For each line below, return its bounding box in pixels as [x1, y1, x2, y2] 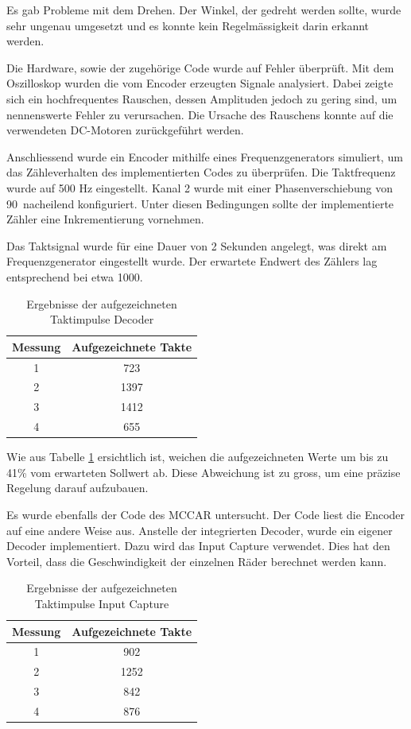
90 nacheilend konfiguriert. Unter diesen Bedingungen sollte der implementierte [6, 195, 394, 211]
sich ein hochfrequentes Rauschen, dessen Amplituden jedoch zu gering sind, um [6, 90, 397, 107]
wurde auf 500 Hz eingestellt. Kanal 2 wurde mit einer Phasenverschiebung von [6, 179, 393, 196]
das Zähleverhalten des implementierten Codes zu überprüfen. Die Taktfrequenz [6, 164, 396, 180]
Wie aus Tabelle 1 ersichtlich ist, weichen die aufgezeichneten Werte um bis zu [6, 448, 389, 465]
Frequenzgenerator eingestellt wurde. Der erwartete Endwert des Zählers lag [6, 253, 378, 269]
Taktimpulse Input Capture [34, 595, 169, 611]
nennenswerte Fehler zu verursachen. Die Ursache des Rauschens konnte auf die [6, 106, 394, 122]
